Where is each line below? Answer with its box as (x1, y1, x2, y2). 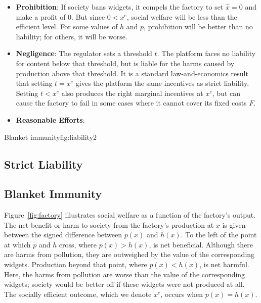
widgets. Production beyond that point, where (4, 259, 147, 270)
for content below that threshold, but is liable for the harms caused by (16, 58, 235, 68)
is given (222, 219, 246, 230)
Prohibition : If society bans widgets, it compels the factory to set (16, 2, 224, 12)
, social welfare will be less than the (126, 11, 237, 22)
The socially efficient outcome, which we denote (4, 288, 152, 299)
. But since (71, 11, 105, 22)
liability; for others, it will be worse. (16, 31, 127, 41)
